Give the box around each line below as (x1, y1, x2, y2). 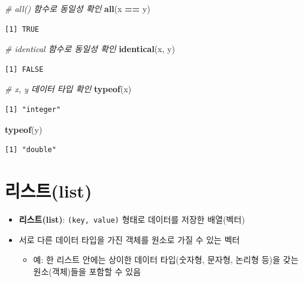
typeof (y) (5, 123, 43, 135)
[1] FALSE (5, 65, 44, 74)
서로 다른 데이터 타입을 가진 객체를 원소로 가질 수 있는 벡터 (19, 233, 240, 245)
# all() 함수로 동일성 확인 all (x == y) (5, 2, 150, 14)
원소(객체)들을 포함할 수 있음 (33, 265, 141, 277)
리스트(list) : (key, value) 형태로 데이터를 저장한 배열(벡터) (19, 213, 245, 225)
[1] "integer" (5, 105, 61, 114)
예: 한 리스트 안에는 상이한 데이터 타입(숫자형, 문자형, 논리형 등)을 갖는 (33, 253, 299, 266)
